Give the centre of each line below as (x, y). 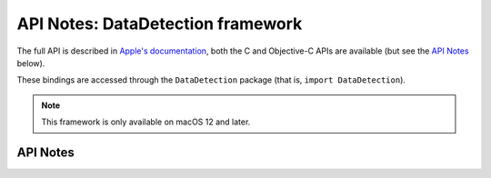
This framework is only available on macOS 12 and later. (146, 122)
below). (31, 63)
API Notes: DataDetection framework (160, 24)
